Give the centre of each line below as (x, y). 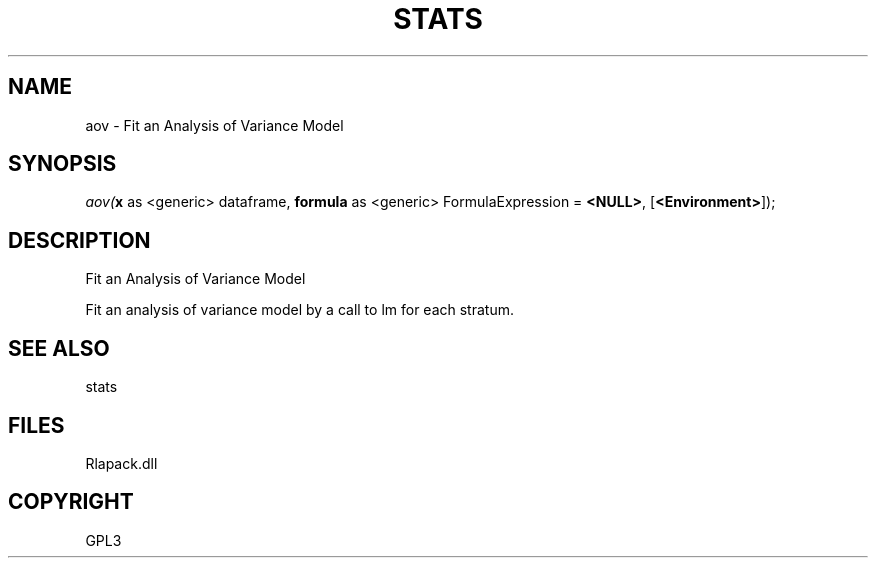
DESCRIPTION (79, 240)
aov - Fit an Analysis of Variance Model (214, 125)
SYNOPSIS (62, 164)
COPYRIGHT (71, 502)
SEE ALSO (59, 348)
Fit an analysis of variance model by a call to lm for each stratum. (299, 310)
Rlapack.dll (121, 463)
